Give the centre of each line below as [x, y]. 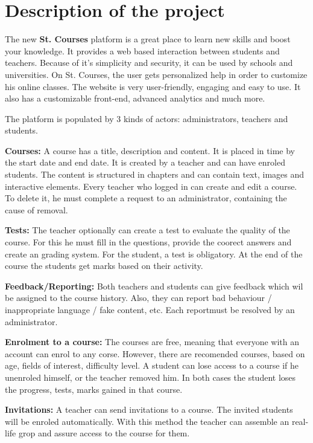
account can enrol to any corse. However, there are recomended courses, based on [155, 353]
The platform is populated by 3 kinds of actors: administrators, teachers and [147, 118]
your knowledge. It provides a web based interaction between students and [142, 50]
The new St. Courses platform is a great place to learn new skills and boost [148, 39]
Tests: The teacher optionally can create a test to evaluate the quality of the [147, 230]
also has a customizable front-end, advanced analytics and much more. [135, 98]
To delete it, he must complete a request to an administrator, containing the [146, 198]
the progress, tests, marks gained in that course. [94, 389]
